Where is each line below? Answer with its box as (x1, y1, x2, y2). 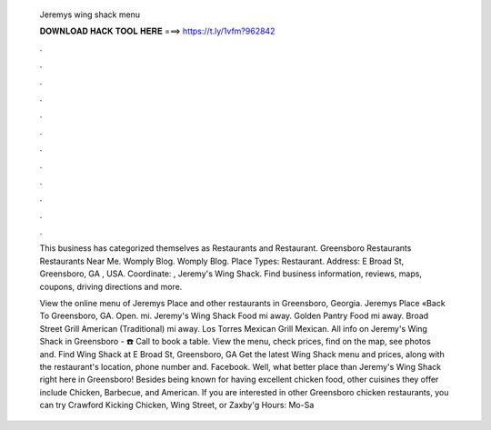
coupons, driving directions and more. (39, 281, 183, 292)
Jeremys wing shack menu (39, 9, 141, 20)
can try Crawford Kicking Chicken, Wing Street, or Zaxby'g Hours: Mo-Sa (39, 400, 315, 411)
